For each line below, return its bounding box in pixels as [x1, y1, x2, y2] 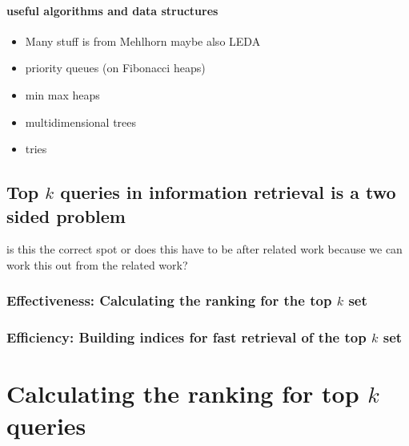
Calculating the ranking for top [6, 377, 359, 410]
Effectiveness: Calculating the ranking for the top [6, 290, 332, 310]
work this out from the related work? [6, 256, 188, 273]
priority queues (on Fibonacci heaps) [25, 59, 206, 76]
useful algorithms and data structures [6, 2, 219, 18]
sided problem [6, 203, 126, 228]
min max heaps [25, 86, 100, 103]
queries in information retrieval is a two [60, 180, 396, 205]
